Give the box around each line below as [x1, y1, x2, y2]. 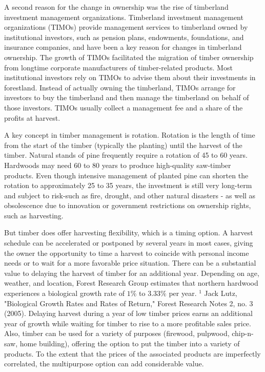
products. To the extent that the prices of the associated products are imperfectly [4, 348, 261, 359]
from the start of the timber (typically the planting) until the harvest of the [4, 139, 242, 150]
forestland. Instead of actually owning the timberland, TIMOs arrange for [4, 82, 236, 92]
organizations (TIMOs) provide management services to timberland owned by [4, 22, 248, 32]
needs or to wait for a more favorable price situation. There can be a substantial [4, 257, 256, 268]
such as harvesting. [4, 210, 64, 220]
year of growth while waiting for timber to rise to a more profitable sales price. [4, 318, 251, 328]
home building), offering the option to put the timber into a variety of [19, 338, 240, 348]
